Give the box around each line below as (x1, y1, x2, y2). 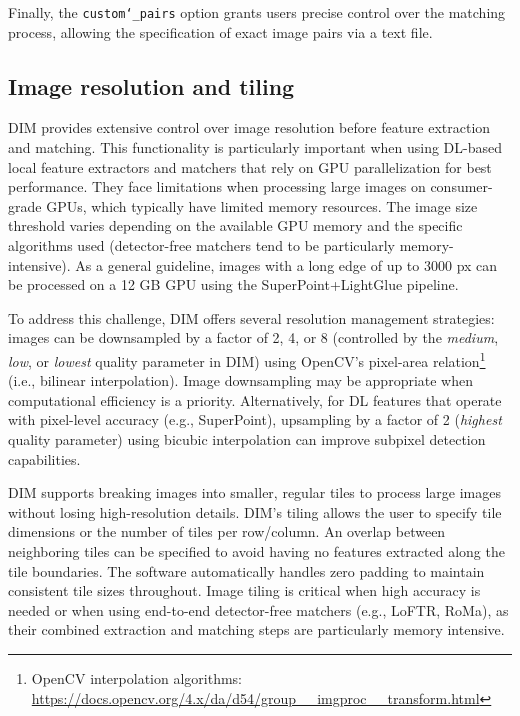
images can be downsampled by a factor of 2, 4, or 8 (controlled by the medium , (8, 327, 499, 348)
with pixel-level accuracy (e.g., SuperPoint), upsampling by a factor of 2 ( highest (8, 409, 502, 430)
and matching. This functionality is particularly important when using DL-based (8, 137, 502, 158)
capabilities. (8, 448, 81, 469)
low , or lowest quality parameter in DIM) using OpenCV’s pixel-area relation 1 (8, 347, 486, 371)
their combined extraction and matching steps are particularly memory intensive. (8, 619, 505, 640)
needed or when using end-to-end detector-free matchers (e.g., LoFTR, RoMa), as (8, 599, 509, 620)
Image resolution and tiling (8, 70, 295, 101)
